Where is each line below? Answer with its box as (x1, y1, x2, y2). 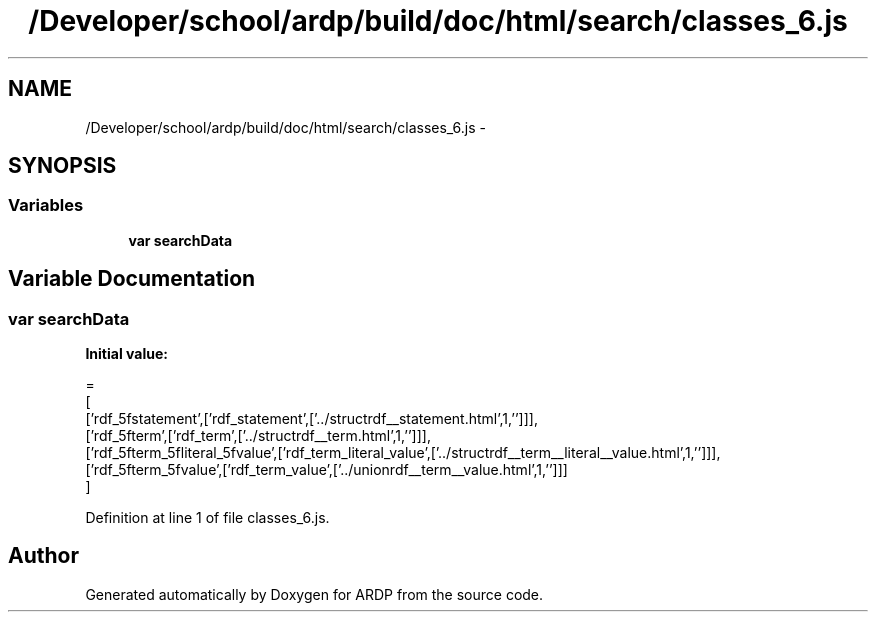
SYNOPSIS (8, 153, 117, 179)
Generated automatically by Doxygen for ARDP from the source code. (85, 585, 544, 603)
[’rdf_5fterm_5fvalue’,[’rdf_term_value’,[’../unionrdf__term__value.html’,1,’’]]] (85, 461, 568, 479)
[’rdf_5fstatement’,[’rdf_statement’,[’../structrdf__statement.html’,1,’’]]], (85, 410, 538, 428)
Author (8, 543, 79, 569)
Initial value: (85, 345, 168, 363)
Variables (8, 195, 84, 216)
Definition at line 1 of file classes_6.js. (85, 509, 330, 527)
